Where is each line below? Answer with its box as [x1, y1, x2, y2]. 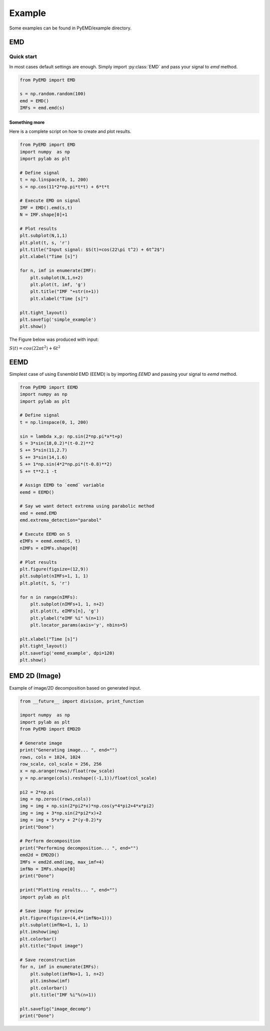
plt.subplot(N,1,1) [19, 233, 67, 238]
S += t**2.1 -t [19, 468, 57, 474]
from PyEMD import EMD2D [19, 726, 81, 732]
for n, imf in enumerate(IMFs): [19, 964, 99, 970]
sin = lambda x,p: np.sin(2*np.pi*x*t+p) [19, 433, 123, 439]
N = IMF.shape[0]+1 [19, 212, 67, 217]
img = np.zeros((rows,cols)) [19, 796, 91, 802]
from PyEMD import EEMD [19, 384, 78, 390]
